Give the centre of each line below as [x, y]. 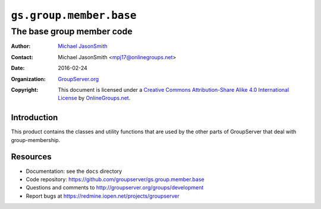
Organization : [28, 79]
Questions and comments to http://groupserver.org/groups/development [115, 188]
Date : [18, 68]
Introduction [34, 118]
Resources [31, 157]
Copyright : [25, 89]
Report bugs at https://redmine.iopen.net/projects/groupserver [103, 196]
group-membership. [36, 140]
